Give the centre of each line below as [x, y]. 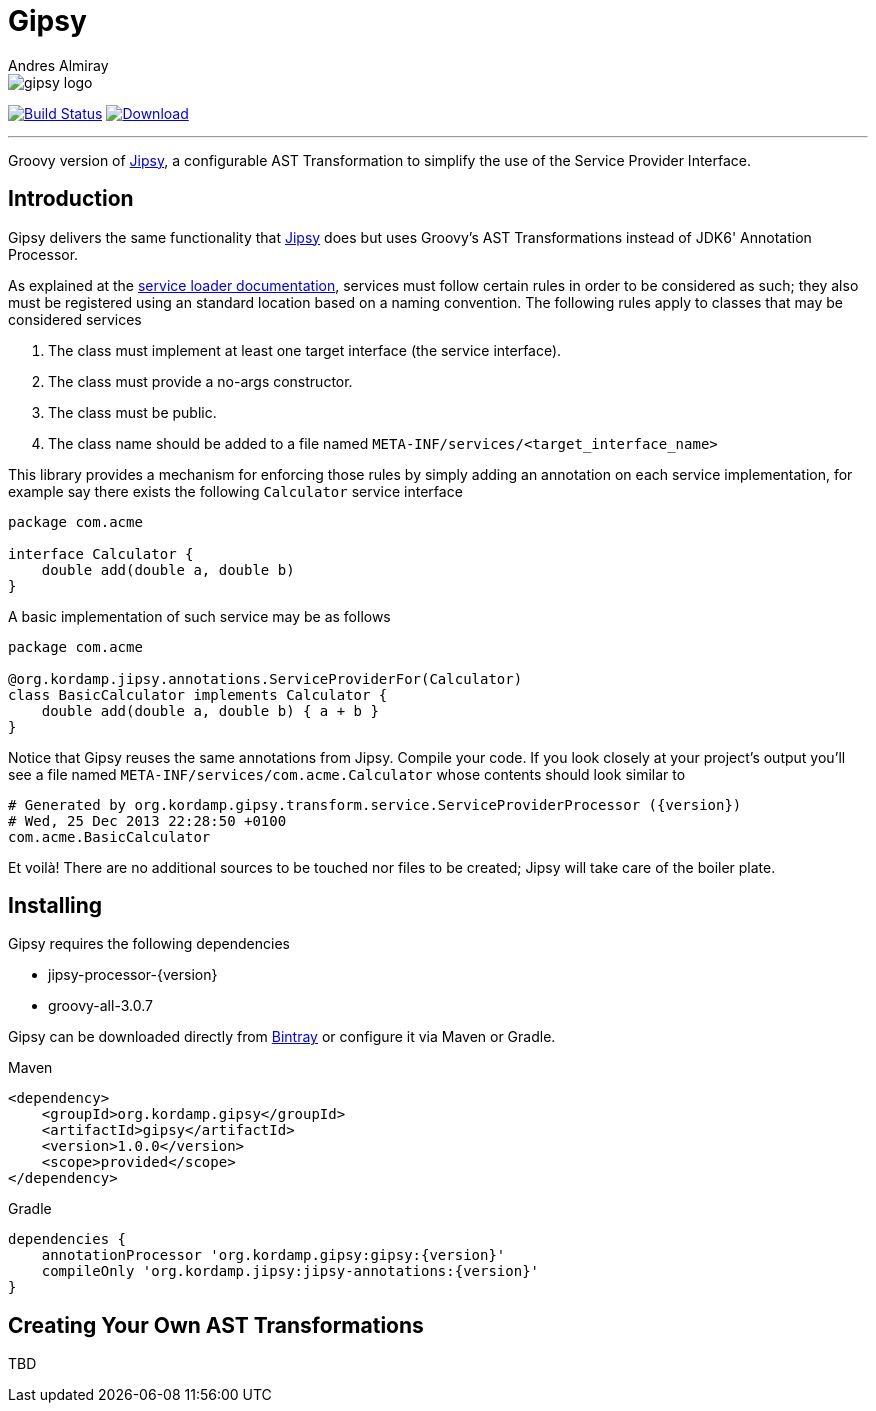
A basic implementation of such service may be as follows [199, 616]
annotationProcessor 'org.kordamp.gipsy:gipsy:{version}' [273, 1255]
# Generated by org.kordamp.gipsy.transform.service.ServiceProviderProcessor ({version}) [375, 804]
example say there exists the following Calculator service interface [235, 491]
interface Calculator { [101, 553]
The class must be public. [132, 412]
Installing [55, 906]
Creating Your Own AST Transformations [216, 1325]
